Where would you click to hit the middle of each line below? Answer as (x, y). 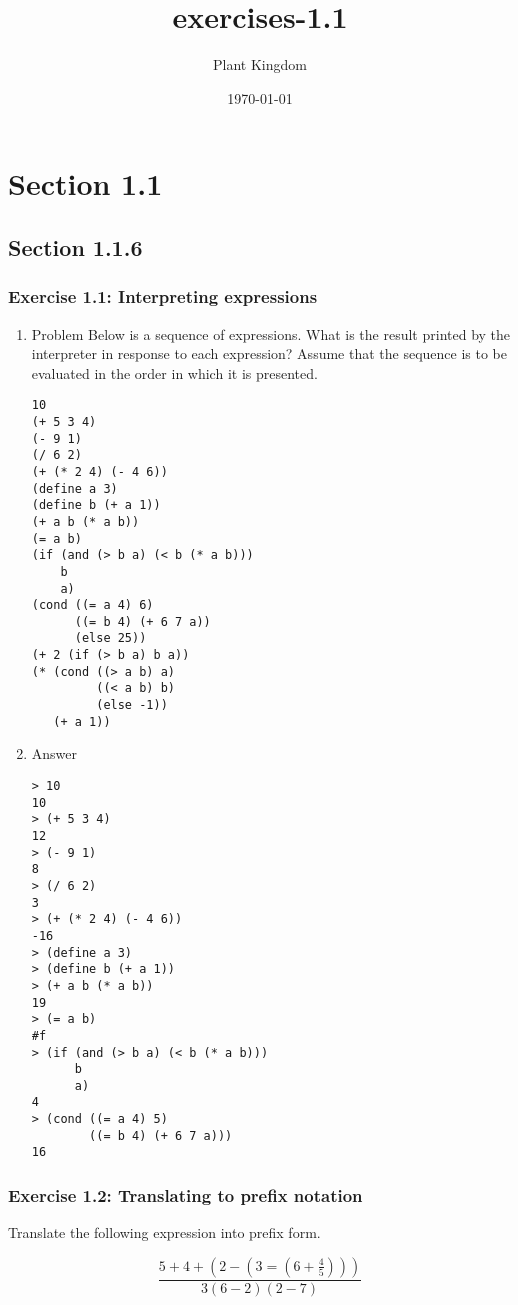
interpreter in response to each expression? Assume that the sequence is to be (269, 353)
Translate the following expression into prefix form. (164, 1232)
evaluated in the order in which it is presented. (174, 372)
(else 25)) (110, 638)
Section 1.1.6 (75, 246)
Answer (54, 753)
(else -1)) (132, 705)
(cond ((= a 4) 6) (92, 605)
